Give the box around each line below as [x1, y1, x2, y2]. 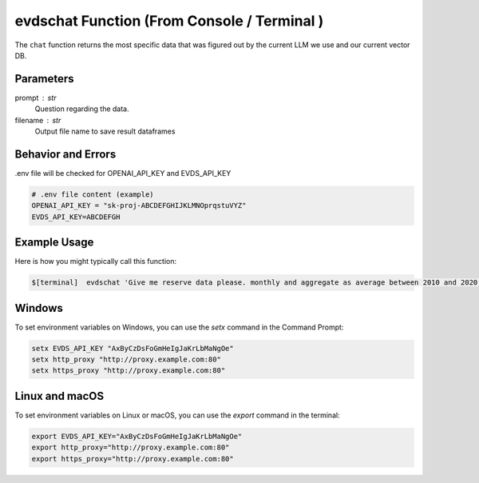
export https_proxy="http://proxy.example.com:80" [31, 454, 235, 463]
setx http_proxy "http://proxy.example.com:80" [31, 355, 221, 364]
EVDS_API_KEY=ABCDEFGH [31, 212, 121, 222]
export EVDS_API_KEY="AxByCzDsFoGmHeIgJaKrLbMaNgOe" [31, 432, 243, 441]
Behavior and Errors [14, 147, 117, 161]
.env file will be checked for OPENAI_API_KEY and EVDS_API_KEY [14, 168, 232, 178]
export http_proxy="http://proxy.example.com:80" [31, 443, 230, 452]
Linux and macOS [14, 389, 104, 403]
